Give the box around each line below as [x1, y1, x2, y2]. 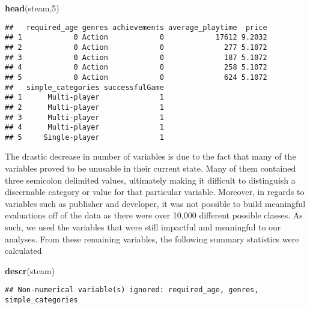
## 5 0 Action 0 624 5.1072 [5, 73, 267, 82]
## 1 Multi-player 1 [5, 93, 164, 102]
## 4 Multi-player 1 [5, 123, 164, 132]
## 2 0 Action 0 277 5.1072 [5, 43, 267, 52]
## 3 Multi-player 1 [5, 113, 164, 122]
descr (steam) [5, 264, 55, 277]
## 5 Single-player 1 [5, 133, 164, 142]
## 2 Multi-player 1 [5, 103, 164, 112]
